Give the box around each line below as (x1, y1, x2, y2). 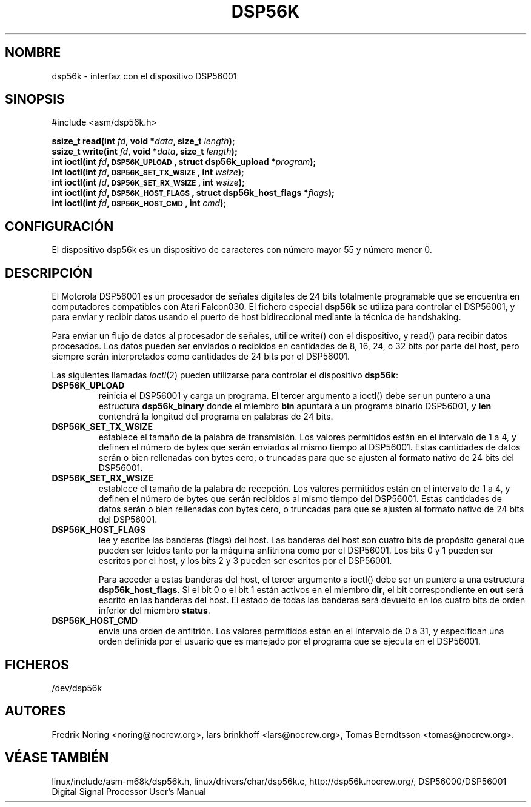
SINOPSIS (5, 92, 65, 107)
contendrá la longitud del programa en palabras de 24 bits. (98, 411, 333, 422)
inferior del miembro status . (98, 605, 210, 616)
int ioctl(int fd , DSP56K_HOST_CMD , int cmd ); (52, 198, 227, 209)
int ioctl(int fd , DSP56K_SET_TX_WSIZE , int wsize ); (52, 167, 244, 178)
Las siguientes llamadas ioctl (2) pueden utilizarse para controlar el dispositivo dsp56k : (52, 370, 398, 381)
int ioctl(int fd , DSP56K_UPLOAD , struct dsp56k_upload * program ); (52, 156, 316, 167)
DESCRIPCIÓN (5, 265, 93, 281)
